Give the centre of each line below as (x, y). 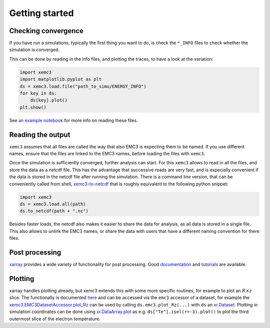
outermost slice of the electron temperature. (55, 318)
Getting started (41, 13)
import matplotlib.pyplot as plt (61, 79)
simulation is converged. (34, 50)
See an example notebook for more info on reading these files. (73, 120)
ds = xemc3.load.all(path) (53, 204)
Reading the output (40, 134)
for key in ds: (38, 93)
